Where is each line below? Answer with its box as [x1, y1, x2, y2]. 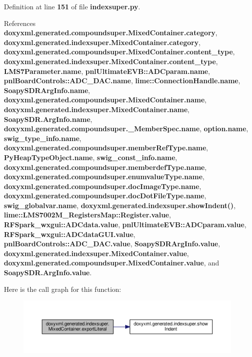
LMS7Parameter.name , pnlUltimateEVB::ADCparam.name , [4, 66, 210, 76]
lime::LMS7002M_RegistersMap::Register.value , [4, 210, 171, 220]
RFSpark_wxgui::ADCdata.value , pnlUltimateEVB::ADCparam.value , [4, 219, 247, 230]
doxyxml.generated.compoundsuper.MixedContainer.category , [4, 27, 218, 38]
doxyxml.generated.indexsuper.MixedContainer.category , [4, 37, 201, 47]
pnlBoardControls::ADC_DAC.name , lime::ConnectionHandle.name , [4, 75, 240, 86]
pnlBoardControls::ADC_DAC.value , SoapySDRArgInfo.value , [4, 238, 220, 249]
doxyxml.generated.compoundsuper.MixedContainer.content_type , [4, 47, 235, 57]
